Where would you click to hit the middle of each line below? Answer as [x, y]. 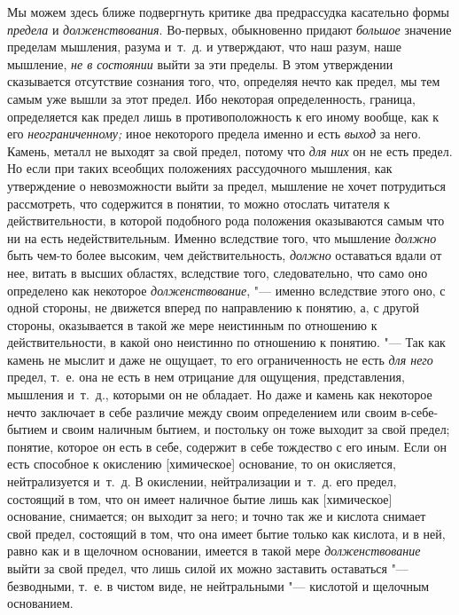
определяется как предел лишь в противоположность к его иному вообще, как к [223, 116]
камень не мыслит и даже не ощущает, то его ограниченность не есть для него [220, 359]
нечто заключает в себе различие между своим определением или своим [202, 411]
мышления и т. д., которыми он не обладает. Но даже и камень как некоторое [220, 394]
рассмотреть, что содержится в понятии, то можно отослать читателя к [198, 203]
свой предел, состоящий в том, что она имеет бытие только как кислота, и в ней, [226, 533]
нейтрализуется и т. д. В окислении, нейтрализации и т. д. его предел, [202, 481]
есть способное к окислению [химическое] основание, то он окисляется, [202, 464]
